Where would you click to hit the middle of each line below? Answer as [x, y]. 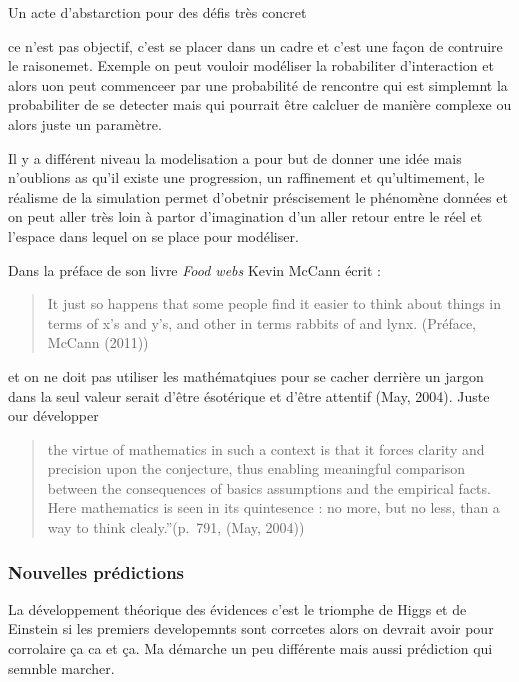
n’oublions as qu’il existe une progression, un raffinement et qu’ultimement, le [246, 177]
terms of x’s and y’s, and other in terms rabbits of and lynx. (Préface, [261, 322]
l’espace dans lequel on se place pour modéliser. [153, 235]
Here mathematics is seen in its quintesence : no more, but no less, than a [273, 507]
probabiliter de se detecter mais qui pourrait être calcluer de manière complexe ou [260, 104]
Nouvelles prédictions [96, 571]
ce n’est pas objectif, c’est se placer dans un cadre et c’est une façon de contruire [255, 45]
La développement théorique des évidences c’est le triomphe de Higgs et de [237, 608]
